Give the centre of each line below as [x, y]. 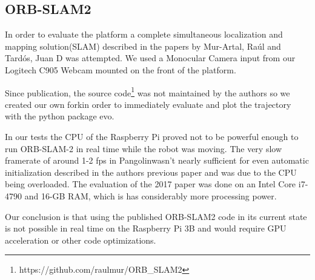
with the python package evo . [60, 116]
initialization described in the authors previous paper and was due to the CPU [151, 172]
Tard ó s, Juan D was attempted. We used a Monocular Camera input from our [150, 58]
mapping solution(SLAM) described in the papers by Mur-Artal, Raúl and [143, 46]
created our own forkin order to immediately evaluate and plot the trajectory [148, 104]
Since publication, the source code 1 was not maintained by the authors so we [148, 92]
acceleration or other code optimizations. [81, 240]
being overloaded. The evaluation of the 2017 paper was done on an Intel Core [151, 184]
